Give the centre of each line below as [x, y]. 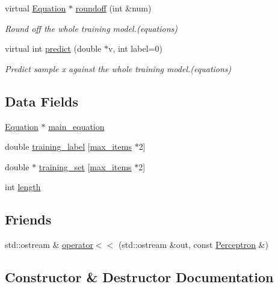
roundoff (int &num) [113, 8]
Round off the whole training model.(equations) [91, 28]
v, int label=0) [135, 48]
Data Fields [42, 101]
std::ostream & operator [49, 245]
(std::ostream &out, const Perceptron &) [193, 245]
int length [23, 187]
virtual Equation [36, 8]
